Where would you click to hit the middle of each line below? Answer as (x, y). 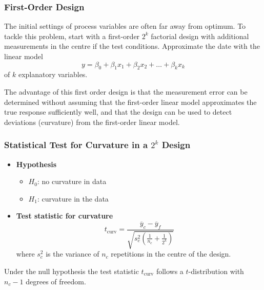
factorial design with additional (200, 36)
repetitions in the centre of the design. (171, 254)
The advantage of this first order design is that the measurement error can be (126, 91)
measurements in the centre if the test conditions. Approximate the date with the (132, 46)
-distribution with (216, 271)
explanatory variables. (53, 74)
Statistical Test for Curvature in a (76, 145)
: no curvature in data (72, 181)
